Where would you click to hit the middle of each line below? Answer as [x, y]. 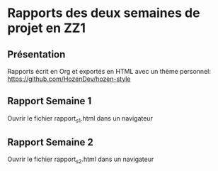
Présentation [36, 54]
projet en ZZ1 [47, 28]
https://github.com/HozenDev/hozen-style [69, 79]
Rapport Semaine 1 [50, 101]
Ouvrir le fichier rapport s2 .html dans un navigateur [81, 160]
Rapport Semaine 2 [50, 142]
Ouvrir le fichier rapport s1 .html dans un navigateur [80, 119]
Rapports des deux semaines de [104, 13]
